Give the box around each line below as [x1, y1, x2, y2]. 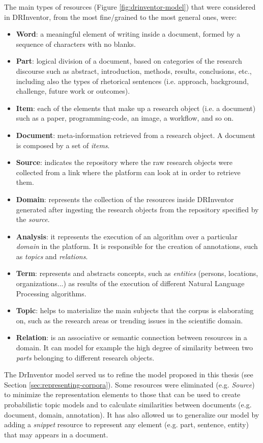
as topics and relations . [16, 251, 88, 261]
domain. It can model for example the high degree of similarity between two [16, 342, 253, 353]
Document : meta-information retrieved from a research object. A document [16, 129, 256, 140]
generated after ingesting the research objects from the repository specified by [16, 204, 259, 214]
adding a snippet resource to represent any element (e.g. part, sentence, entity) [4, 419, 249, 430]
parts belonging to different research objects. [16, 352, 155, 363]
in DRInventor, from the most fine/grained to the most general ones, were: [4, 11, 237, 22]
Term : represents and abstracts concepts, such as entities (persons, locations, [16, 268, 258, 279]
